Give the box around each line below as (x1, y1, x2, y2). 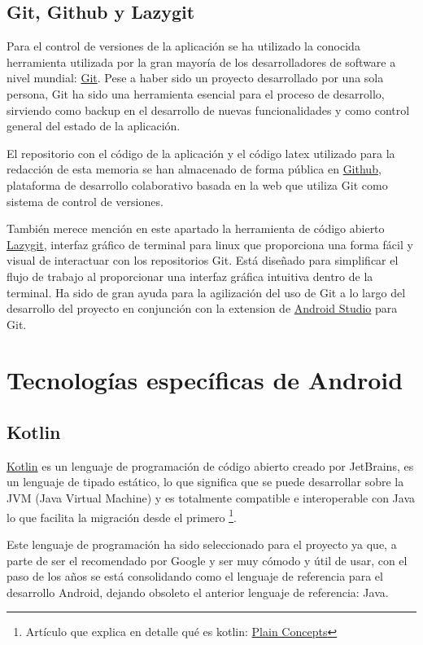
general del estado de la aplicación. (7, 117, 181, 134)
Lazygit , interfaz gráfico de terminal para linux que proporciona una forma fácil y (7, 235, 413, 252)
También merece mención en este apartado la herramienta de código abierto (7, 220, 385, 237)
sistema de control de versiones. (7, 192, 164, 209)
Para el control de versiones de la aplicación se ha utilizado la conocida (7, 37, 360, 55)
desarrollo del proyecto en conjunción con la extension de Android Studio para (7, 300, 398, 317)
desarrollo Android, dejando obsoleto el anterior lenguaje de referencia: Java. (7, 583, 389, 600)
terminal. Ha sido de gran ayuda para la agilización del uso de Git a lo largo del (7, 283, 406, 301)
